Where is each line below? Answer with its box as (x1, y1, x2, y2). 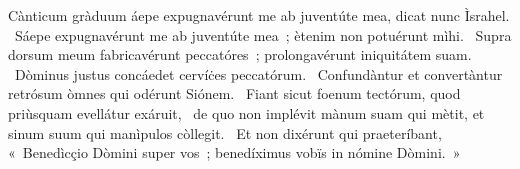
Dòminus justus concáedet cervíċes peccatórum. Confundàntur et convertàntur (14, 63, 503, 84)
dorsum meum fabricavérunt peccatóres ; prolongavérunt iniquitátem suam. (8, 44, 472, 65)
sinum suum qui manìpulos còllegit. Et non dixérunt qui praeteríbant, (8, 122, 442, 143)
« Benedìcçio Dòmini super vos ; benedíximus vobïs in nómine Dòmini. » (8, 142, 461, 163)
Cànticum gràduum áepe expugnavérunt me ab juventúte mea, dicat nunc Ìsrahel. (8, 5, 510, 25)
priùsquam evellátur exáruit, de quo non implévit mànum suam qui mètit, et (8, 102, 485, 123)
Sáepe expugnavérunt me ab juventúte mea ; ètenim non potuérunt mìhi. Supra (14, 24, 512, 45)
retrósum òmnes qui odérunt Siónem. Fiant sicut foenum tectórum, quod (8, 83, 461, 104)
